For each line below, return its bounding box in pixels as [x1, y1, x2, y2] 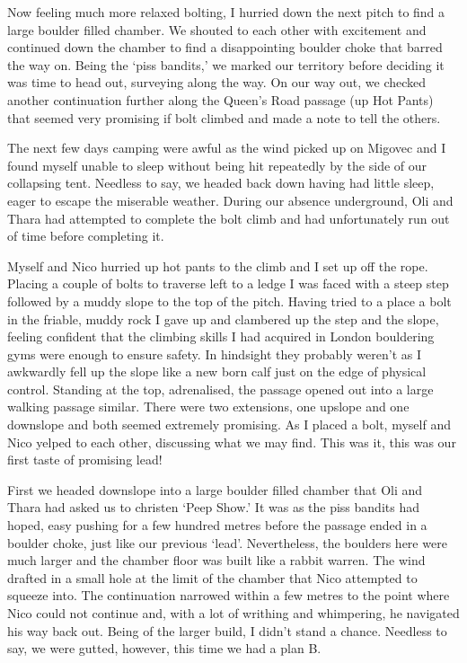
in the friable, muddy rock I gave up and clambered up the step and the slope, [7, 309, 439, 328]
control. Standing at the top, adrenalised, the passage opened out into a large [7, 379, 434, 398]
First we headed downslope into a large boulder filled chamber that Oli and [7, 480, 423, 499]
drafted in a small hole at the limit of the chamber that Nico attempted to [7, 568, 418, 587]
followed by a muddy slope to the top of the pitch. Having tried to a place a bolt [7, 291, 452, 310]
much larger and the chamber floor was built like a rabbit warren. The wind [7, 551, 426, 570]
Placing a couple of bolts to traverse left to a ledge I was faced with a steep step [7, 274, 449, 293]
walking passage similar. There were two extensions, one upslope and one [7, 397, 410, 416]
